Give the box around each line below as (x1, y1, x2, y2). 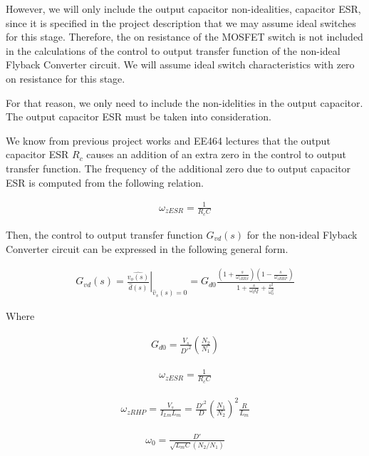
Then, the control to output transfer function (6, 227, 203, 242)
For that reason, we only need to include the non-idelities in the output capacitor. (6, 95, 363, 110)
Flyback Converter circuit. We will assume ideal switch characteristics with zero (6, 57, 355, 72)
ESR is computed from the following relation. (6, 175, 204, 190)
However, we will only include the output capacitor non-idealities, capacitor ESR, (6, 1, 361, 16)
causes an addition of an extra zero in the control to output (86, 147, 347, 162)
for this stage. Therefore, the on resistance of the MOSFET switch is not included (6, 29, 363, 44)
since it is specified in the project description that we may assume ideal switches (6, 15, 356, 30)
